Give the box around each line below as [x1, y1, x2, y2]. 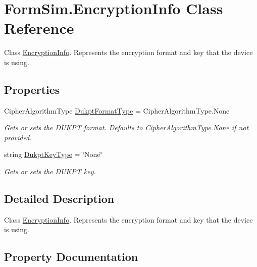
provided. [4, 132, 32, 142]
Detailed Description [4, 191, 115, 206]
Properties [4, 81, 60, 97]
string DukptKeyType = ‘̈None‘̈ [4, 149, 102, 159]
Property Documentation [4, 249, 138, 264]
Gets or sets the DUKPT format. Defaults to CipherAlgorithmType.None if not [4, 122, 249, 133]
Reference [4, 18, 74, 38]
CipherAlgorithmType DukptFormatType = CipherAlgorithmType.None [4, 105, 230, 116]
